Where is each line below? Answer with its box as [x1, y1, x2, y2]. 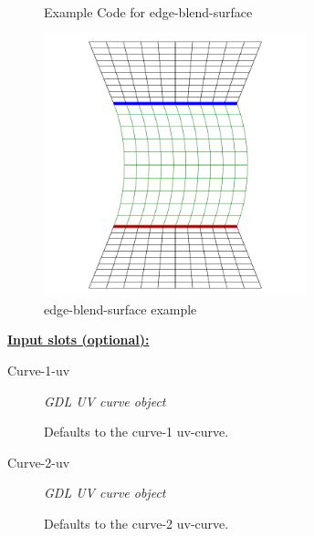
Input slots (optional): [7, 330, 150, 349]
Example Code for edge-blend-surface [44, 2, 253, 21]
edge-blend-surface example [44, 299, 197, 318]
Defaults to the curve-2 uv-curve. [44, 513, 229, 532]
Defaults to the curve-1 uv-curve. [44, 422, 229, 441]
